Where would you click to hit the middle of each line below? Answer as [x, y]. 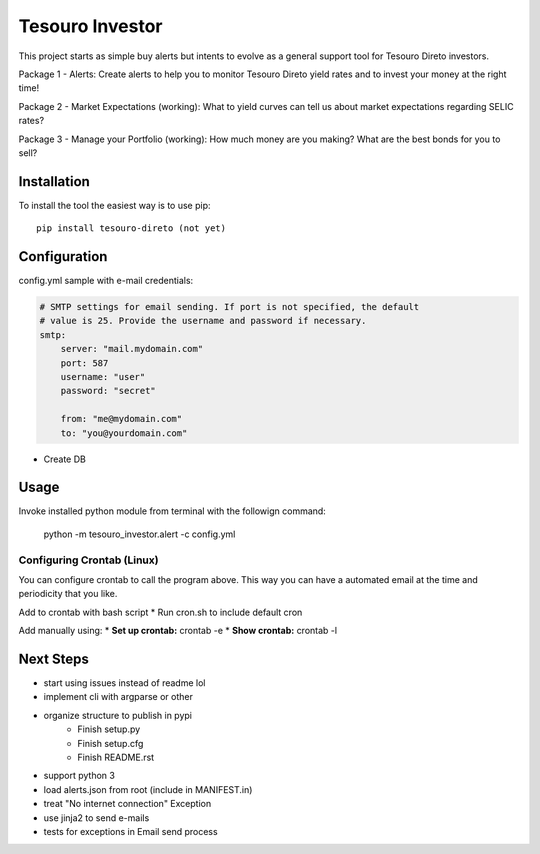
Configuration [63, 256]
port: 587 [84, 363]
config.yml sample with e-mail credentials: [106, 281]
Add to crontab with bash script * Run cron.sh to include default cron [160, 612]
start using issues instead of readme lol [124, 683]
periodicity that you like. [68, 594]
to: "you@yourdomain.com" [124, 433]
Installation [54, 181]
